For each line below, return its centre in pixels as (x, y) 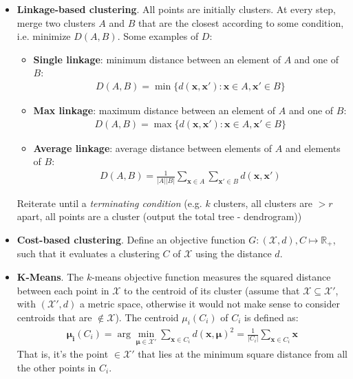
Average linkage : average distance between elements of (153, 148)
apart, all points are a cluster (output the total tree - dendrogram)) (159, 216)
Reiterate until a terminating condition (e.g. (109, 203)
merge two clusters (56, 22)
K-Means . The (50, 276)
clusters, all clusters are (263, 203)
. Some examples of (158, 36)
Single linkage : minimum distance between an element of (157, 59)
